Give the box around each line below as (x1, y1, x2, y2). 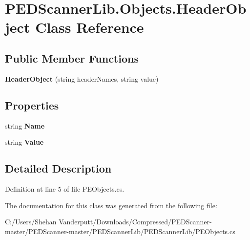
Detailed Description (5, 161, 112, 176)
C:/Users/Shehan (5, 217, 57, 227)
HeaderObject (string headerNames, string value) (5, 73, 159, 84)
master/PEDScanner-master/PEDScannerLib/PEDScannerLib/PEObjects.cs (5, 226, 235, 236)
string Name (5, 120, 45, 131)
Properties (5, 97, 59, 112)
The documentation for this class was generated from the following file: (5, 200, 217, 210)
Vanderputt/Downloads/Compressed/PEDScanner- (59, 217, 212, 227)
